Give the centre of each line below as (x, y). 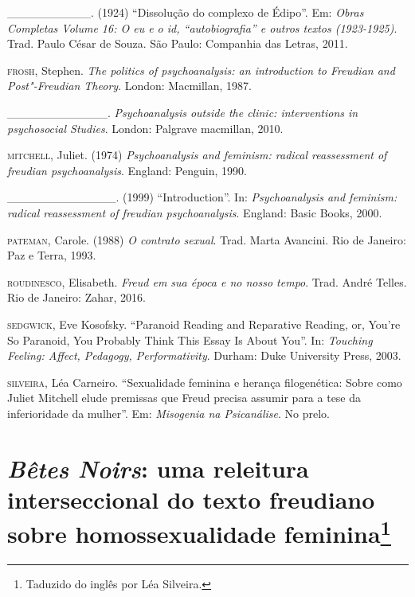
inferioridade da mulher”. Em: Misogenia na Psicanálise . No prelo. (168, 413)
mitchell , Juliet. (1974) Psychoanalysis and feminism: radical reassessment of (197, 155)
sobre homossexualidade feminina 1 (200, 532)
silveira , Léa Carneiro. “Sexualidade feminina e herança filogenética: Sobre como (205, 382)
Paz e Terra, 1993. (52, 255)
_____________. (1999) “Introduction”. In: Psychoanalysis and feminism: (202, 197)
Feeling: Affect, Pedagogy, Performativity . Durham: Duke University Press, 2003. (204, 355)
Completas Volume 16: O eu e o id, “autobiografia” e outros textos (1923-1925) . (202, 27)
